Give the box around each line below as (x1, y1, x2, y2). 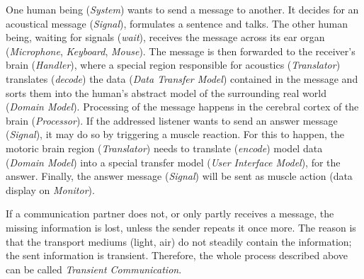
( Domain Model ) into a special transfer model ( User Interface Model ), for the (6, 154, 341, 169)
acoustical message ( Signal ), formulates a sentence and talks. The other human (6, 16, 348, 30)
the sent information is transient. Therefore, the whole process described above (6, 248, 348, 263)
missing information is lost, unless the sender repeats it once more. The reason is (6, 220, 356, 234)
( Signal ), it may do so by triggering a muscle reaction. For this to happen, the (6, 127, 345, 142)
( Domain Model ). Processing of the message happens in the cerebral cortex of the (6, 99, 359, 114)
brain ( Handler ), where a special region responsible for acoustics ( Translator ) (6, 57, 341, 72)
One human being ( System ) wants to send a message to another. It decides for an (6, 2, 359, 16)
